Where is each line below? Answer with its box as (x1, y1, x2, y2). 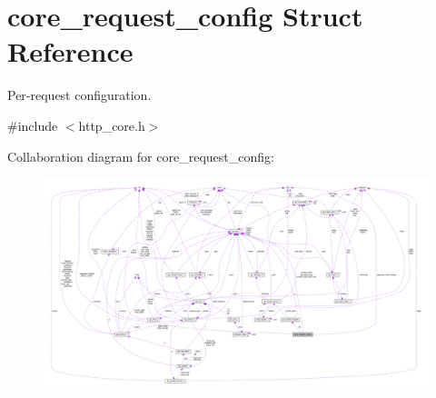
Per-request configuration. (7, 85, 152, 104)
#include (7, 115, 58, 134)
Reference (7, 33, 134, 70)
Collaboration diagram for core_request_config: (7, 146, 274, 165)
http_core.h (78, 115, 145, 134)
